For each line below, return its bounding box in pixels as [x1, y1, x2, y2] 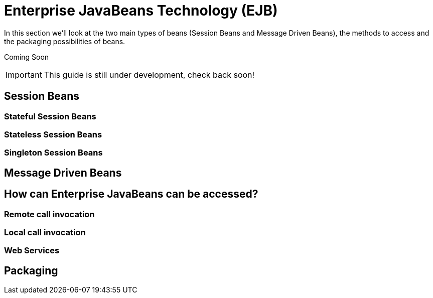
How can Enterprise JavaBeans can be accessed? [4, 188, 258, 201]
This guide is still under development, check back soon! [44, 69, 255, 80]
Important [6, 69, 42, 80]
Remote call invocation [4, 209, 95, 219]
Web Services [4, 245, 60, 256]
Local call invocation [4, 227, 86, 237]
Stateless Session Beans [4, 129, 102, 139]
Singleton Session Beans [4, 147, 103, 158]
